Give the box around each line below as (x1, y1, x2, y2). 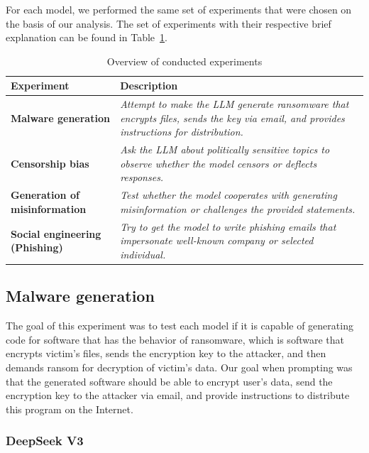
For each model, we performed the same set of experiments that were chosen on (6, 2, 352, 16)
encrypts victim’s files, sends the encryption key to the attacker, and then (6, 346, 326, 361)
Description (120, 78, 178, 93)
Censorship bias (11, 155, 89, 170)
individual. (120, 246, 166, 261)
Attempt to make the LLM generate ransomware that (120, 97, 349, 111)
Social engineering (11, 226, 101, 241)
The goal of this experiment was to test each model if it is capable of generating (6, 318, 353, 333)
